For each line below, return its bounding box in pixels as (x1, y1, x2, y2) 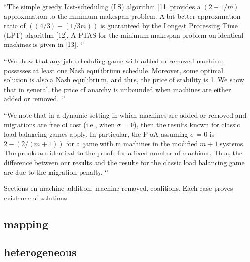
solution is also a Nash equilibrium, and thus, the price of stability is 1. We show (4, 75, 244, 85)
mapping (4, 216, 48, 231)
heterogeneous (4, 245, 77, 260)
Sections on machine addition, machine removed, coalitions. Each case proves (4, 183, 233, 193)
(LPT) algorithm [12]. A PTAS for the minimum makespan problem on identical (4, 30, 244, 40)
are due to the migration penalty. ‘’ (4, 167, 109, 177)
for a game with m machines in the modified (66, 138, 198, 148)
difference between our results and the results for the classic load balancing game (4, 157, 245, 167)
